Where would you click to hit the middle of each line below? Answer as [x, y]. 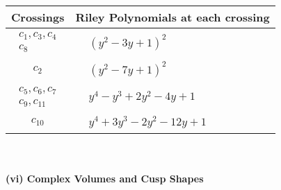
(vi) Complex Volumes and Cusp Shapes [105, 179]
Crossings [38, 17]
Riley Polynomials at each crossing [172, 17]
